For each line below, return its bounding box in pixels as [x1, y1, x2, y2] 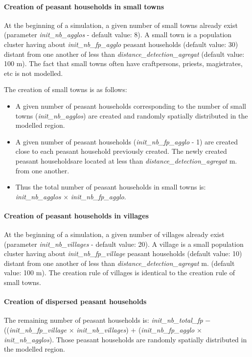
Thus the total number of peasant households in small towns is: [15, 182, 206, 192]
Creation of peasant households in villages [4, 210, 149, 220]
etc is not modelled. [4, 68, 63, 78]
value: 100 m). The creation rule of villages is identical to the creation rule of [4, 267, 235, 278]
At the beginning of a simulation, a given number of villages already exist [4, 229, 225, 239]
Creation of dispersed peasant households [4, 296, 147, 307]
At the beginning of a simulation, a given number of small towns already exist [4, 20, 238, 30]
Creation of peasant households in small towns [4, 1, 164, 11]
